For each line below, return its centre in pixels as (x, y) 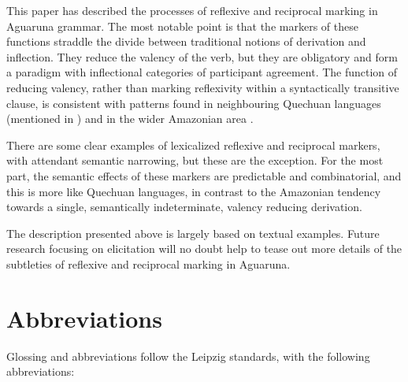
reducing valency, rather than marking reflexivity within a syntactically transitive (203, 87)
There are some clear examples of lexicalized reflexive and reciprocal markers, (193, 145)
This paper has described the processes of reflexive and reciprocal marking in (192, 10)
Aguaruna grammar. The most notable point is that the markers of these (182, 26)
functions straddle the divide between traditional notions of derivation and (186, 41)
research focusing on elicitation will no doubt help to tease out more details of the (204, 248)
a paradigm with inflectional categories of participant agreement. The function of (202, 72)
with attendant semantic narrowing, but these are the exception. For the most (195, 160)
